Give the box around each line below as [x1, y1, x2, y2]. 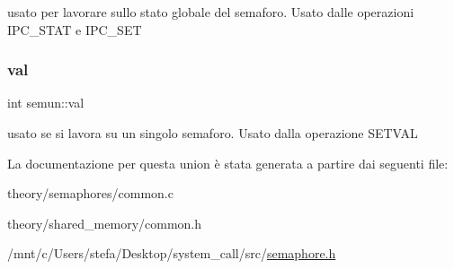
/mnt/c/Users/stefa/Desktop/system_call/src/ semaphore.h [7, 244, 336, 263]
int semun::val [7, 93, 85, 112]
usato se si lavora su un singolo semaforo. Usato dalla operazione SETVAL [7, 124, 418, 142]
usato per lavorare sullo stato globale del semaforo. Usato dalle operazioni [7, 3, 414, 21]
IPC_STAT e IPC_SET [7, 20, 142, 39]
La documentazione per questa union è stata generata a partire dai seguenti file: [7, 153, 449, 172]
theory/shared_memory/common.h [7, 213, 202, 232]
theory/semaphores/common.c [7, 184, 174, 203]
